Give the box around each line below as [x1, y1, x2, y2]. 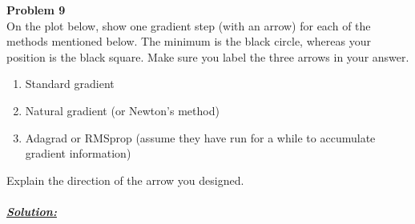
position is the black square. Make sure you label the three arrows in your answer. [6, 48, 409, 65]
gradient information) [25, 145, 131, 162]
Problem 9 [6, 2, 66, 18]
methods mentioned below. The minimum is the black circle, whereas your [6, 33, 371, 50]
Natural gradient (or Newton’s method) [25, 102, 220, 118]
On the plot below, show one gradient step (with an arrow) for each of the [6, 17, 371, 34]
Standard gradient [25, 75, 115, 92]
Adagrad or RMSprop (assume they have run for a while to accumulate [25, 129, 376, 146]
